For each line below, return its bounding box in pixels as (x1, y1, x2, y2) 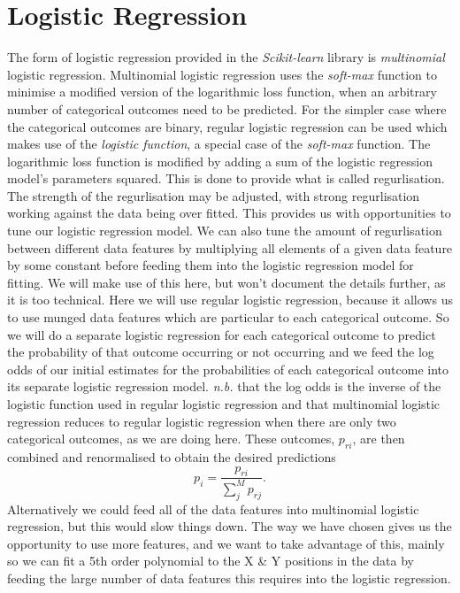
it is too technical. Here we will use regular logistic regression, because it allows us (7, 290, 453, 309)
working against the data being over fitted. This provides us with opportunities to (7, 204, 451, 222)
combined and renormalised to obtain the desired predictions (7, 447, 336, 466)
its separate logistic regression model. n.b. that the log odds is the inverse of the (7, 377, 441, 396)
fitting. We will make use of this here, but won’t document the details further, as (7, 273, 446, 291)
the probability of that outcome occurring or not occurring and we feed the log (7, 343, 434, 361)
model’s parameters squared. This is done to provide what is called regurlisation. (7, 169, 445, 188)
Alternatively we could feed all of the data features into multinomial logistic (7, 499, 419, 518)
